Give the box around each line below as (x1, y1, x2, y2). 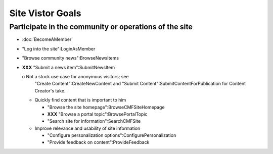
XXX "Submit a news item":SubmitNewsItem (22, 64, 115, 70)
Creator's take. (34, 87, 66, 93)
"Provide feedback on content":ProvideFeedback (47, 139, 150, 145)
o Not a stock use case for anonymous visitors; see (22, 73, 129, 79)
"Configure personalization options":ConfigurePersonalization (47, 132, 176, 138)
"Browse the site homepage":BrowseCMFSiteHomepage (47, 104, 165, 110)
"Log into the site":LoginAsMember (22, 45, 96, 52)
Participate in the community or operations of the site (9, 22, 193, 31)
